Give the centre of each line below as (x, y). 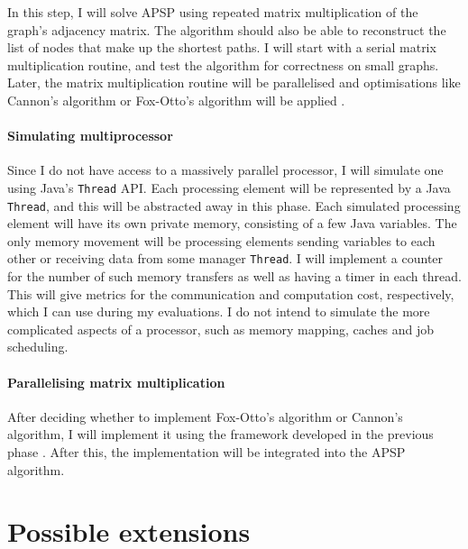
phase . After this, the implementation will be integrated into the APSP (206, 452)
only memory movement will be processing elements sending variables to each (221, 240)
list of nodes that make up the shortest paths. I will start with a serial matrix (222, 47)
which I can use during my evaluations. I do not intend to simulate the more (219, 311)
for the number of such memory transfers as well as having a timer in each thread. (234, 276)
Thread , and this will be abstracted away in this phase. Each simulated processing (234, 205)
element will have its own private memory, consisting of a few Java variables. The (232, 223)
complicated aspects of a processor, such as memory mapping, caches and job (221, 329)
